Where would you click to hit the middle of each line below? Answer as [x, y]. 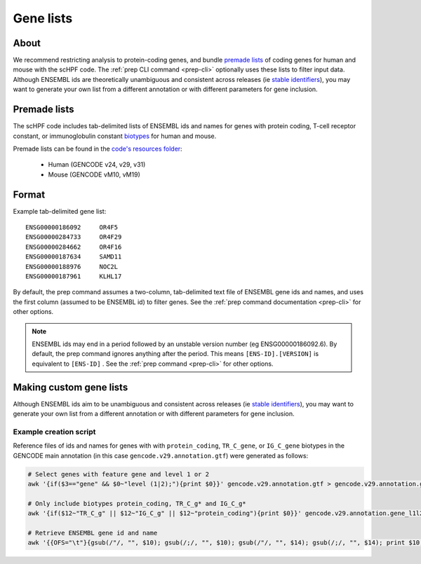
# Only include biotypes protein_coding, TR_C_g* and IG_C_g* [137, 503]
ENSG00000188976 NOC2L [72, 267]
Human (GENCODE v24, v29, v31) [97, 165]
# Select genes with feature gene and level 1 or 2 [119, 474]
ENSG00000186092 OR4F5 [72, 227]
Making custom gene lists [71, 387]
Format [29, 194]
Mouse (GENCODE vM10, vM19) [94, 174]
